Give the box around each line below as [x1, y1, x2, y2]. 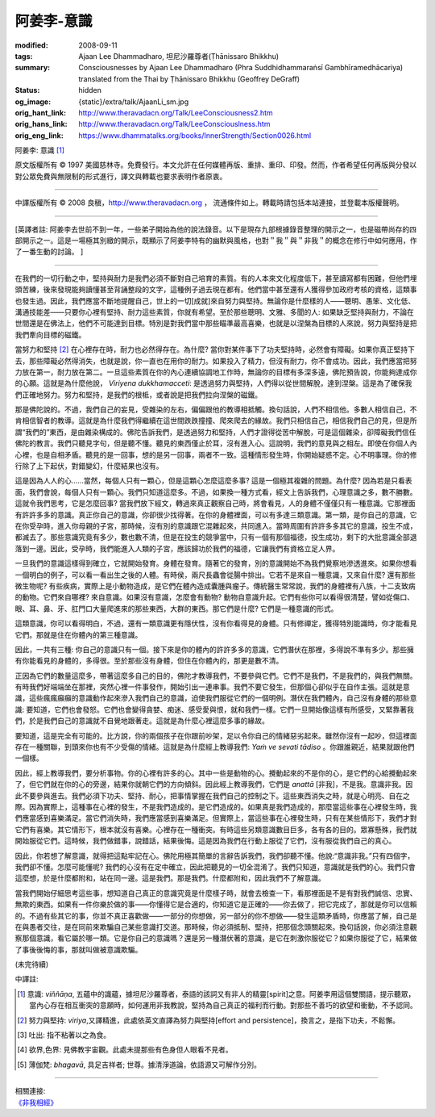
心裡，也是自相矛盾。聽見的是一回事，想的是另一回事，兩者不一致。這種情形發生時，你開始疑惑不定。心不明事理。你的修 [14, 450, 417, 459]
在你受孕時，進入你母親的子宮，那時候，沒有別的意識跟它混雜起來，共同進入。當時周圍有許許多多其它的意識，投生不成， [14, 521, 417, 530]
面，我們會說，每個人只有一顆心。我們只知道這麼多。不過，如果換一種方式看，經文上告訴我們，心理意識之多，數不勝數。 [14, 487, 417, 496]
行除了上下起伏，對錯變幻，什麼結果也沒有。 [14, 461, 164, 471]
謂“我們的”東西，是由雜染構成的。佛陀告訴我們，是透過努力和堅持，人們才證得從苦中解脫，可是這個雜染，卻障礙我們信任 [14, 427, 416, 437]
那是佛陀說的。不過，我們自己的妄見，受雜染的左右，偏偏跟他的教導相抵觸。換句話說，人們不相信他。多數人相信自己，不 [14, 404, 417, 415]
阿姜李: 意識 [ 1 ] [14, 145, 64, 155]
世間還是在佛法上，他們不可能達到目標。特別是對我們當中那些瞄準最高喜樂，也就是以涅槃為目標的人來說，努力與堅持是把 [14, 319, 417, 328]
